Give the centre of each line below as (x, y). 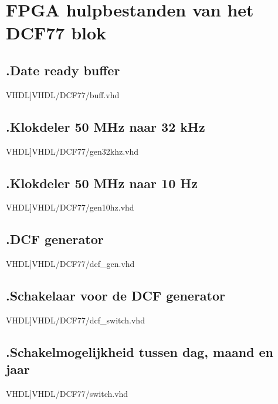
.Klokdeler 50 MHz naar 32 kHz (106, 126)
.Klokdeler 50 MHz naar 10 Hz (102, 183)
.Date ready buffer (63, 70)
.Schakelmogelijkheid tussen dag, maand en (140, 351)
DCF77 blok (56, 33)
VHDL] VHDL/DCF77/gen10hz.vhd (70, 207)
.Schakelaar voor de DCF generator (116, 296)
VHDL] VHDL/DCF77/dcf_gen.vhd (70, 264)
